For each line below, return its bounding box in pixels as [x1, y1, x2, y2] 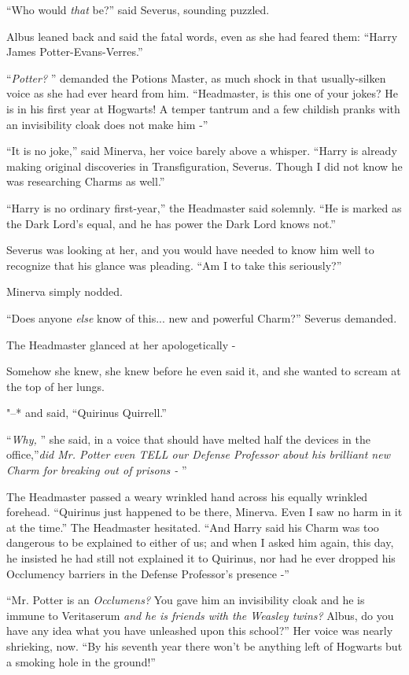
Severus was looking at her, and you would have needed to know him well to [6, 242, 374, 258]
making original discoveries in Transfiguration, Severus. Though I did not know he [6, 157, 403, 174]
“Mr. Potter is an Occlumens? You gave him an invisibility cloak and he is [6, 592, 365, 608]
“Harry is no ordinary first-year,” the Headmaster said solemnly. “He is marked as [6, 199, 402, 216]
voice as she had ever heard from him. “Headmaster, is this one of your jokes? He [6, 85, 398, 101]
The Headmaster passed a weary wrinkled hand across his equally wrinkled [6, 488, 368, 504]
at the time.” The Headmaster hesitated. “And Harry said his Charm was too [6, 518, 379, 535]
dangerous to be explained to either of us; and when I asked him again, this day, [6, 534, 394, 551]
